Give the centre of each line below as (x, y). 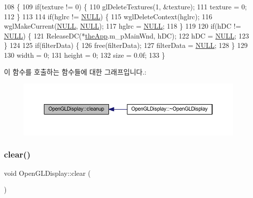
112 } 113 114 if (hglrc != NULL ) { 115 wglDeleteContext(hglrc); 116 (108, 16)
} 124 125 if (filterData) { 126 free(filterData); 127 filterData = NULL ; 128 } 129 (126, 45)
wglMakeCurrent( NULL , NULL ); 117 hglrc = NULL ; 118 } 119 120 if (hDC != (123, 26)
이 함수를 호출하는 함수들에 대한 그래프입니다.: (75, 71)
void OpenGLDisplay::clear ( (47, 173)
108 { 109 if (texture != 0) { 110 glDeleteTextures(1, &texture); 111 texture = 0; (126, 6)
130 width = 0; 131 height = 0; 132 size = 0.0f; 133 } (85, 55)
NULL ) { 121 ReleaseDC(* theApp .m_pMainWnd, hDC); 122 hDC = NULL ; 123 (126, 35)
